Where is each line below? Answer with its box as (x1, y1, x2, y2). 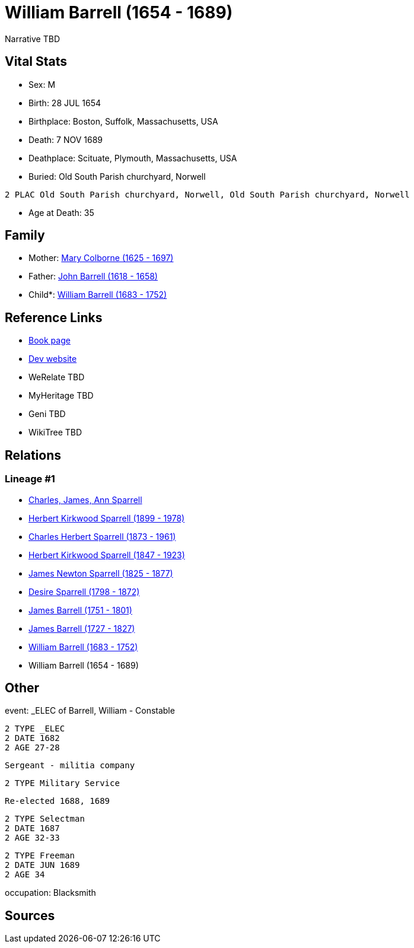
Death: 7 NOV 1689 (28, 134, 103, 145)
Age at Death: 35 (28, 207, 94, 218)
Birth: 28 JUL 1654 (28, 97, 101, 108)
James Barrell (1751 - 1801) (28, 605, 132, 615)
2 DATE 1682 (5, 733, 60, 743)
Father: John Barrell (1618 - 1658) (28, 271, 158, 282)
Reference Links (5, 310, 103, 325)
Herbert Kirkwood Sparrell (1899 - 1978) (28, 513, 185, 523)
